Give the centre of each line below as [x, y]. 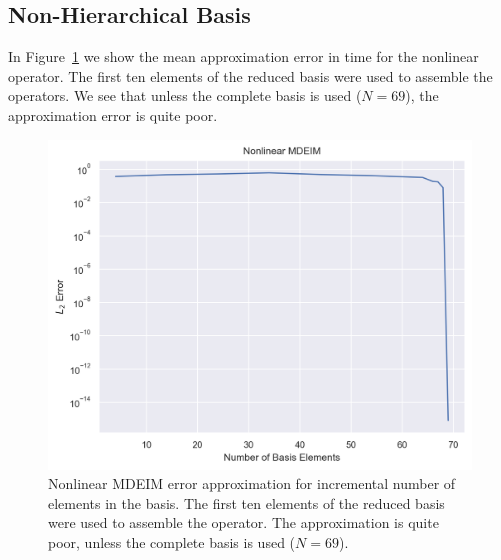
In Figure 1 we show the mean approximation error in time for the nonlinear [243, 56]
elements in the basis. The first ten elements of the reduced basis [246, 502]
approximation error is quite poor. [113, 114]
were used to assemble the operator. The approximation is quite [243, 522]
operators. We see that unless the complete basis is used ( [185, 95]
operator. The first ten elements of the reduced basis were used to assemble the [250, 75]
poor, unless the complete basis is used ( [172, 541]
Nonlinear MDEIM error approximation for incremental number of [252, 483]
